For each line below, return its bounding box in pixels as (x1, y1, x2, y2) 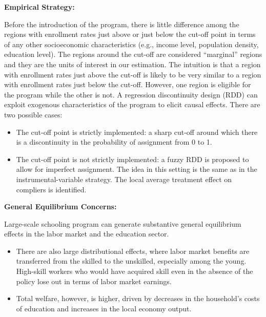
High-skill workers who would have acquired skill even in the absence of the (16, 266, 253, 276)
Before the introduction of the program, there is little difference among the (4, 18, 239, 29)
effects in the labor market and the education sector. (4, 228, 169, 239)
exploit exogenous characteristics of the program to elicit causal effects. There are (4, 99, 260, 110)
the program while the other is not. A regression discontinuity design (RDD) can (4, 89, 258, 100)
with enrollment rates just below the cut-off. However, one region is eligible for (4, 79, 251, 90)
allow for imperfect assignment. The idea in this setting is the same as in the (16, 164, 257, 174)
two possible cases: (4, 109, 63, 120)
